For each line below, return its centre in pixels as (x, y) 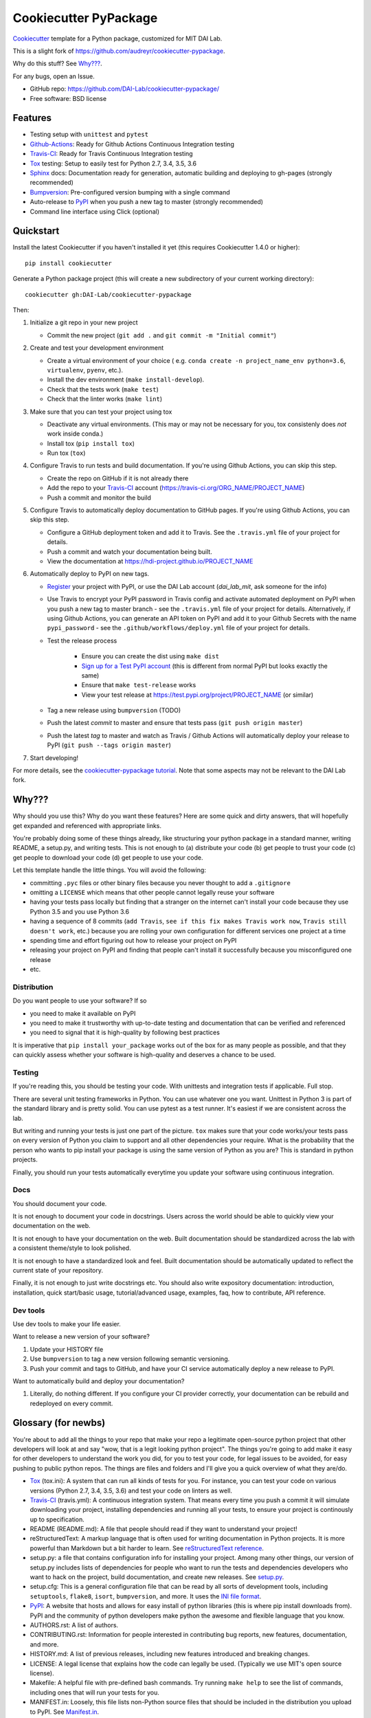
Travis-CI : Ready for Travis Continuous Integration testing (111, 154)
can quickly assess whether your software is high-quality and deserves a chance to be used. (144, 1055)
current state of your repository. (58, 1271)
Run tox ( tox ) (66, 453)
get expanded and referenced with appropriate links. (87, 825)
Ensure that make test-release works (139, 685)
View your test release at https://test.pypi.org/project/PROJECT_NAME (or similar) (198, 695)
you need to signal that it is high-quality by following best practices (125, 1033)
